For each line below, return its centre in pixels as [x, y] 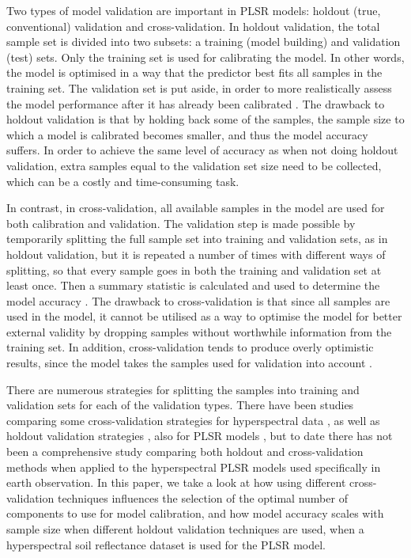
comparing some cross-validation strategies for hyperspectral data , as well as [193, 420]
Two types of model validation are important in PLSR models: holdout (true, [194, 10]
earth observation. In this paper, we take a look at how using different [176, 482]
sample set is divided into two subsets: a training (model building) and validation [204, 42]
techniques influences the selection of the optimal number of [202, 497]
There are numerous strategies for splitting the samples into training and [183, 389]
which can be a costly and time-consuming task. [123, 181]
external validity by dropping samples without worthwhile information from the [199, 331]
